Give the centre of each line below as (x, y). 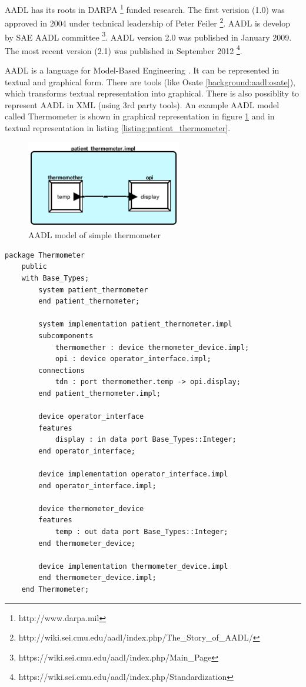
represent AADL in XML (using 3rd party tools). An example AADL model (142, 104)
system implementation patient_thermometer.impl (135, 324)
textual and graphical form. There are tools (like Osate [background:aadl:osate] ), (150, 81)
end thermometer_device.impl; (97, 578)
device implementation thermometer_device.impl (133, 566)
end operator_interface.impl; (97, 486)
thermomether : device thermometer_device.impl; (152, 347)
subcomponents (66, 336)
